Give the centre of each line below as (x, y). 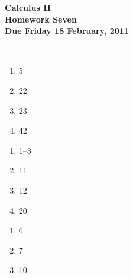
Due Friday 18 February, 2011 (67, 31)
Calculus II (28, 7)
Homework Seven (41, 19)
